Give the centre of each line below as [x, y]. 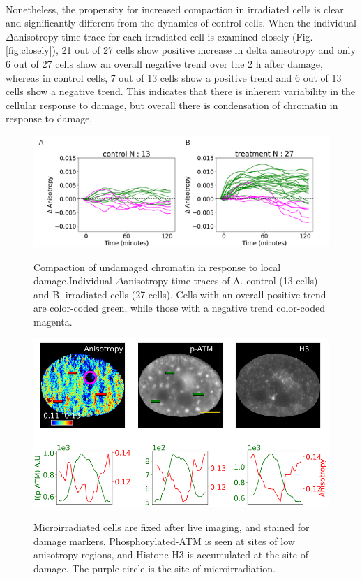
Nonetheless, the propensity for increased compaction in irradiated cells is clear [175, 9]
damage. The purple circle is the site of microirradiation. [154, 568]
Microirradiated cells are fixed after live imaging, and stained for [172, 527]
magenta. [53, 321]
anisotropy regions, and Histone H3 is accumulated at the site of [171, 554]
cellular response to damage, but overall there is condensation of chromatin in [172, 104]
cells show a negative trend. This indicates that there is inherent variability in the [181, 91]
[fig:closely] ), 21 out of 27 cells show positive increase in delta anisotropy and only [181, 50]
